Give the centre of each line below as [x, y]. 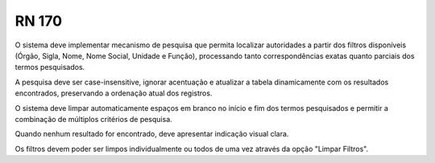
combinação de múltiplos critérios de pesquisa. [93, 119]
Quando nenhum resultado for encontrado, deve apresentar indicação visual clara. [152, 134]
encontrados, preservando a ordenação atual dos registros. [114, 93]
